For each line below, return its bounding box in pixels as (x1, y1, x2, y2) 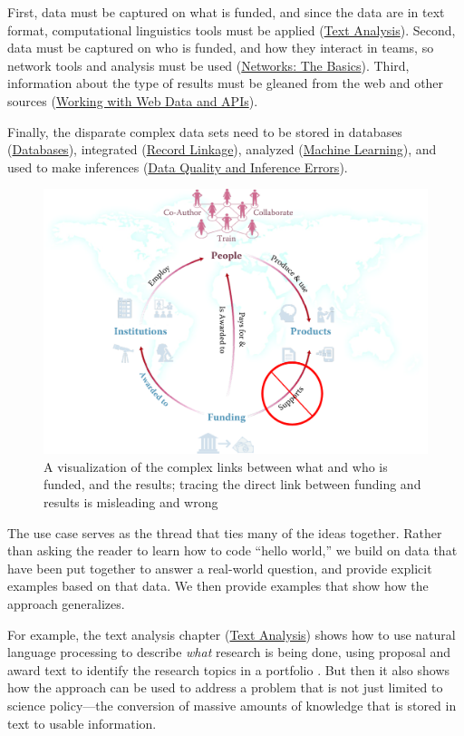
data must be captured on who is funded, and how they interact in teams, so (7, 38, 434, 57)
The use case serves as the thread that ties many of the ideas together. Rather (7, 523, 442, 542)
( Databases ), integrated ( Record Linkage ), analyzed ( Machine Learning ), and (7, 140, 437, 159)
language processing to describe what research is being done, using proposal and (7, 643, 451, 662)
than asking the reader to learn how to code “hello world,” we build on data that (7, 541, 458, 560)
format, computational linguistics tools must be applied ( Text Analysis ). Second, (7, 20, 456, 39)
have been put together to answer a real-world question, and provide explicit (7, 558, 432, 577)
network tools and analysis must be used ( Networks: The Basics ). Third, (7, 55, 410, 74)
